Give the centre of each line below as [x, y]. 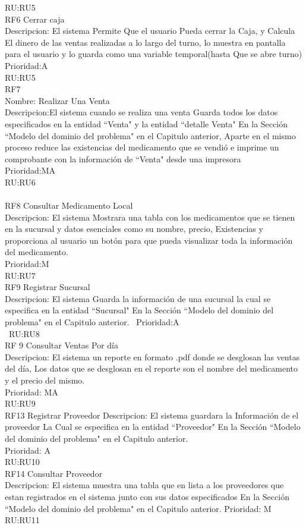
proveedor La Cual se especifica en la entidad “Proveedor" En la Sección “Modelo [153, 427]
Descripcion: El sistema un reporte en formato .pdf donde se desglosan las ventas [152, 356]
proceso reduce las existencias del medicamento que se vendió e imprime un [142, 147]
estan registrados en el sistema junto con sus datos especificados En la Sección [147, 496]
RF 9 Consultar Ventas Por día [61, 345]
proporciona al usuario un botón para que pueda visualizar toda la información [149, 240]
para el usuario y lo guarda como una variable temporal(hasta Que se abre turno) [154, 54]
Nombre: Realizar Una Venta [57, 100]
